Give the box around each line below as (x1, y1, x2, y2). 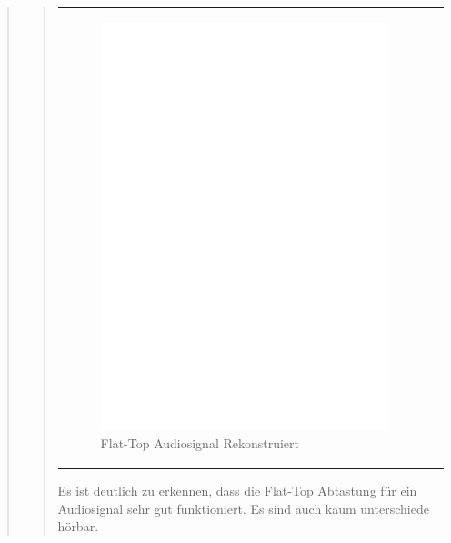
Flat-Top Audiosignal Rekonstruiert (100, 434, 300, 453)
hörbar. (57, 517, 99, 536)
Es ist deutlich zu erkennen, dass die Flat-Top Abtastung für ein (57, 481, 417, 500)
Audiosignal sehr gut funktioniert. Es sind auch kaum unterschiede (57, 498, 429, 517)
